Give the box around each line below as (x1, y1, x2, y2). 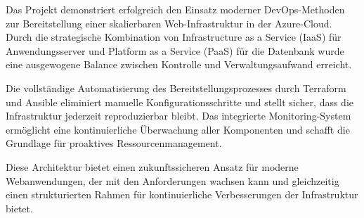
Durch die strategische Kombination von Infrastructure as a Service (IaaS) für (6, 30, 342, 44)
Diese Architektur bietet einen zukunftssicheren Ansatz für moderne (6, 159, 299, 174)
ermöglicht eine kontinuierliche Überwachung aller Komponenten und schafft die (6, 122, 350, 136)
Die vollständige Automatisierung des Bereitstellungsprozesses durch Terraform (6, 80, 346, 95)
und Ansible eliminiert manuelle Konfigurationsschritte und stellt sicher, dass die (6, 94, 353, 109)
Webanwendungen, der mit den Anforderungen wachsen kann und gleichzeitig (6, 173, 339, 188)
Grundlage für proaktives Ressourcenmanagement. (6, 136, 222, 150)
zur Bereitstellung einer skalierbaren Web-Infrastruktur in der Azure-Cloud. (6, 15, 332, 30)
